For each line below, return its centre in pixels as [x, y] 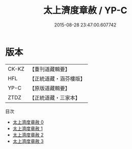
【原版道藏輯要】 [49, 88]
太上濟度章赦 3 [28, 141]
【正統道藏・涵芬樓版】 [57, 78]
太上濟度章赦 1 [28, 128]
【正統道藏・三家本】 [55, 98]
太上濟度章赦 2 [28, 135]
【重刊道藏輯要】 [49, 69]
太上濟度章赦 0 [28, 122]
